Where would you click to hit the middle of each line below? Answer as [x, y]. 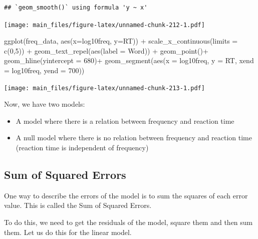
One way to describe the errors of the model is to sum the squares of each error [126, 195]
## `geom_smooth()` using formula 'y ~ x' [76, 8]
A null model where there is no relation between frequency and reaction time [134, 138]
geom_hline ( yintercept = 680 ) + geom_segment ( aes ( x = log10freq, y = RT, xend [129, 60]
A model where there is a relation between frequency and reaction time [125, 121]
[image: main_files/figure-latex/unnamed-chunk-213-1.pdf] [104, 88]
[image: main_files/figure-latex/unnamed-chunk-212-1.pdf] [104, 25]
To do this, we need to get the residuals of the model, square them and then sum [128, 222]
